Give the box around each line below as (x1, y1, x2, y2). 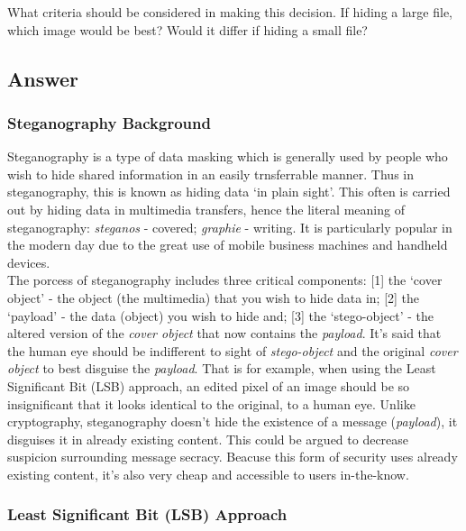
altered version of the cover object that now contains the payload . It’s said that (7, 324, 442, 343)
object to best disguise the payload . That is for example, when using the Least (7, 359, 436, 378)
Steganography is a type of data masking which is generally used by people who (7, 147, 448, 166)
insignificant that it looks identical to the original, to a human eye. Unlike (7, 394, 416, 413)
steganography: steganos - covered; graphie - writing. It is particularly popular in (7, 217, 452, 236)
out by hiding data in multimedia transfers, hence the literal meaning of (7, 199, 405, 218)
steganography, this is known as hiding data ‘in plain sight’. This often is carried (7, 182, 451, 201)
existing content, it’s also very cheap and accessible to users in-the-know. (7, 464, 409, 483)
